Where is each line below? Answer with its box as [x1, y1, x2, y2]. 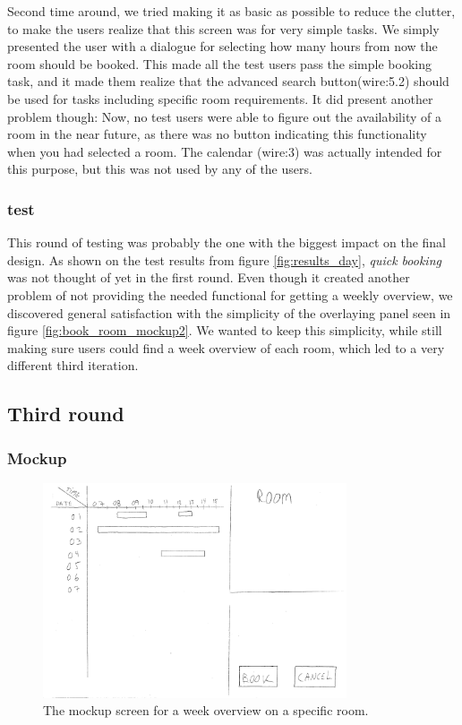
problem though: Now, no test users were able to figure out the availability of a [7, 107, 441, 125]
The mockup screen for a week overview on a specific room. [43, 701, 369, 720]
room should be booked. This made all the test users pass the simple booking [7, 54, 432, 73]
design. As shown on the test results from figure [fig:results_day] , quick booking [7, 250, 441, 269]
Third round [7, 400, 124, 427]
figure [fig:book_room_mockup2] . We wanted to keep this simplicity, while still [7, 321, 442, 340]
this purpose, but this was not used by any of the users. [7, 160, 312, 178]
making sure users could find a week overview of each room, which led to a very [7, 338, 445, 357]
